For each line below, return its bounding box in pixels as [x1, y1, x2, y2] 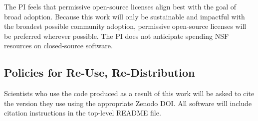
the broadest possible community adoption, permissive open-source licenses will [4, 21, 247, 31]
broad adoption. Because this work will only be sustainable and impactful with [4, 11, 245, 21]
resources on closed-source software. [4, 40, 113, 51]
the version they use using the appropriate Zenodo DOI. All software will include [4, 98, 252, 108]
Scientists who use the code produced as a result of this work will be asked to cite [4, 88, 255, 99]
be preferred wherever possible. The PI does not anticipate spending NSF [4, 30, 229, 41]
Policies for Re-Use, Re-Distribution [4, 65, 195, 80]
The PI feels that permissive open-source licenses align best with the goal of [4, 1, 237, 11]
